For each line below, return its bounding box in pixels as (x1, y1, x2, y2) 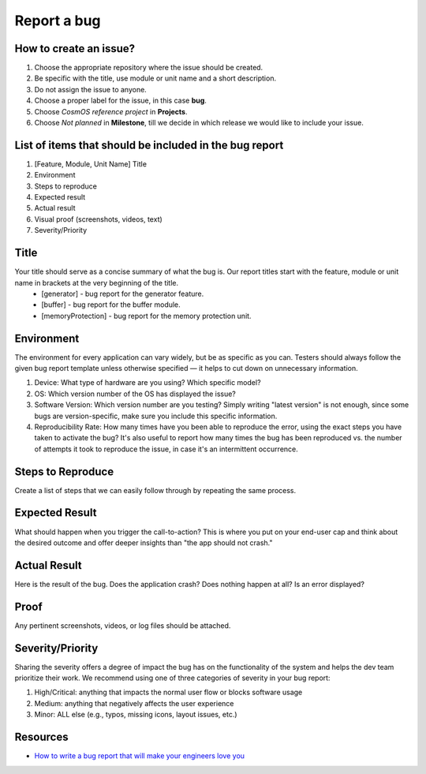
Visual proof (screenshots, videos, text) (34, 214, 163, 224)
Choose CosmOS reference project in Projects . (34, 107, 188, 116)
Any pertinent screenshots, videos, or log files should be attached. (14, 620, 231, 630)
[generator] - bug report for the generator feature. (41, 289, 204, 298)
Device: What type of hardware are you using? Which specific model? (34, 378, 261, 387)
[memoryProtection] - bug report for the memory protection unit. (41, 311, 252, 320)
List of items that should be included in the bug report (14, 138, 284, 151)
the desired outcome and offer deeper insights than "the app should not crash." (14, 537, 273, 548)
